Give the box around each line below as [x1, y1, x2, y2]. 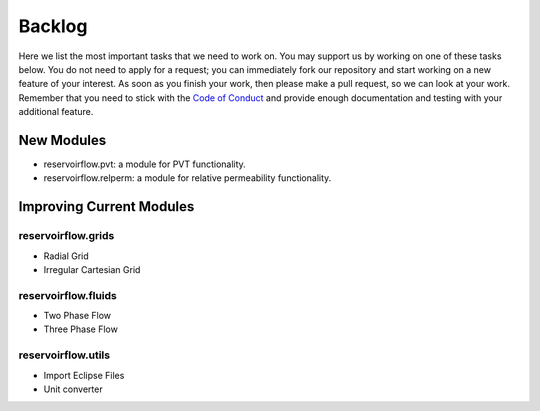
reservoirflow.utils [18, 348, 110, 362]
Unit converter [43, 383, 104, 395]
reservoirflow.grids [18, 229, 115, 243]
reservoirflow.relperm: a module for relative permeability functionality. [43, 172, 332, 184]
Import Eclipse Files [43, 369, 125, 381]
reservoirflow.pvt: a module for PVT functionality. [43, 158, 247, 170]
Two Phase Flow [43, 310, 112, 322]
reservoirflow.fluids [18, 288, 117, 302]
